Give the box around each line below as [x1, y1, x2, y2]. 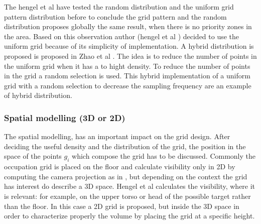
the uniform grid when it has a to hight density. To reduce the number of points [4, 60, 250, 71]
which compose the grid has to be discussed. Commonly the [72, 151, 256, 161]
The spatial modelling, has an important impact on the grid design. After [4, 131, 230, 142]
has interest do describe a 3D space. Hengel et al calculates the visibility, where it [4, 181, 255, 191]
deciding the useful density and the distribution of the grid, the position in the [4, 141, 246, 151]
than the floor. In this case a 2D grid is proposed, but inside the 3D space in [4, 200, 239, 211]
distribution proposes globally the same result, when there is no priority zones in [4, 21, 252, 32]
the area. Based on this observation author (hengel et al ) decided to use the [4, 31, 239, 41]
